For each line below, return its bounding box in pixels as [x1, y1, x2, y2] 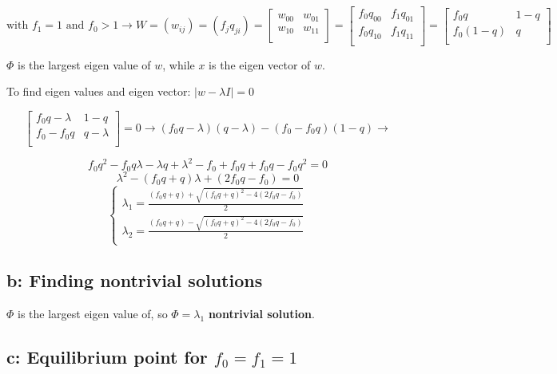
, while [162, 56, 195, 73]
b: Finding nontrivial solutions [6, 268, 263, 293]
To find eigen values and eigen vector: [6, 83, 191, 100]
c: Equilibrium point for [6, 344, 208, 369]
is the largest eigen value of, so [18, 305, 168, 322]
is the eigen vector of [209, 56, 311, 73]
